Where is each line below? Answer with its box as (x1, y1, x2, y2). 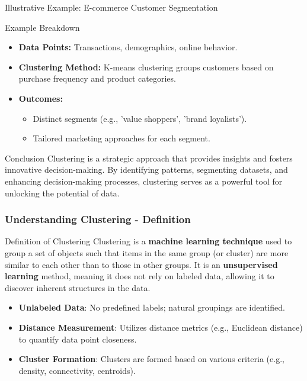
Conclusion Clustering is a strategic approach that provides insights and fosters (5, 151, 293, 164)
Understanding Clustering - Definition (5, 212, 191, 227)
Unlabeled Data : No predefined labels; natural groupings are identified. (18, 301, 285, 314)
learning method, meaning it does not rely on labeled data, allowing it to (5, 270, 274, 282)
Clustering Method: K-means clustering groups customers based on (18, 60, 274, 73)
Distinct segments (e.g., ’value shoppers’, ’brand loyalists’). (33, 112, 247, 124)
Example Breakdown (5, 21, 80, 33)
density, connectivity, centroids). (18, 364, 136, 376)
